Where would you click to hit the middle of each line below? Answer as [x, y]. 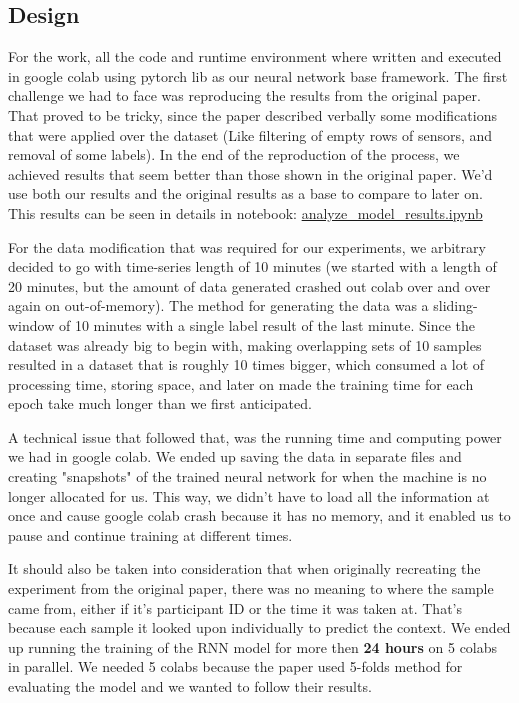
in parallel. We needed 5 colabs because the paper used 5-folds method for [235, 666]
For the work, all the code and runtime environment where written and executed [255, 56]
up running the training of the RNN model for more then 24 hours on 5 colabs [253, 646]
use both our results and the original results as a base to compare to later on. [245, 193]
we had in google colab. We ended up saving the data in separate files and [235, 456]
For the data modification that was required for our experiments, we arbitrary [247, 246]
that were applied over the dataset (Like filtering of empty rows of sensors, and [250, 134]
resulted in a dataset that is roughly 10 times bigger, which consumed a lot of [246, 364]
